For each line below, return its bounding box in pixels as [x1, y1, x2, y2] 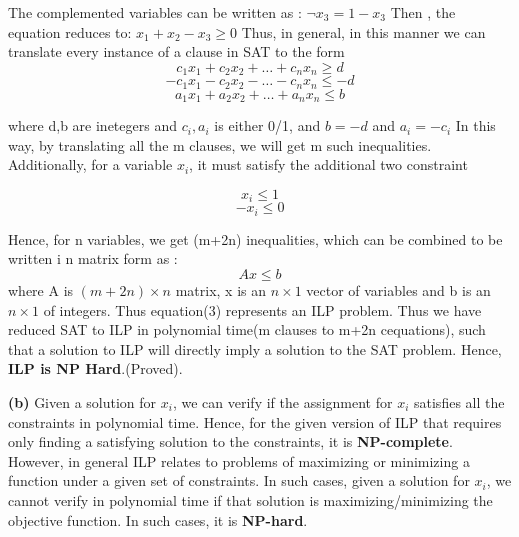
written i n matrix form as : [8, 248, 178, 269]
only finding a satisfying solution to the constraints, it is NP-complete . [8, 431, 453, 452]
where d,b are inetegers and [8, 115, 177, 136]
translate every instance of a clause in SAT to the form [8, 41, 345, 62]
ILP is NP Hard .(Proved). [8, 358, 183, 379]
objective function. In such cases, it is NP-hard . [8, 509, 308, 530]
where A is [8, 280, 74, 301]
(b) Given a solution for [8, 391, 157, 412]
